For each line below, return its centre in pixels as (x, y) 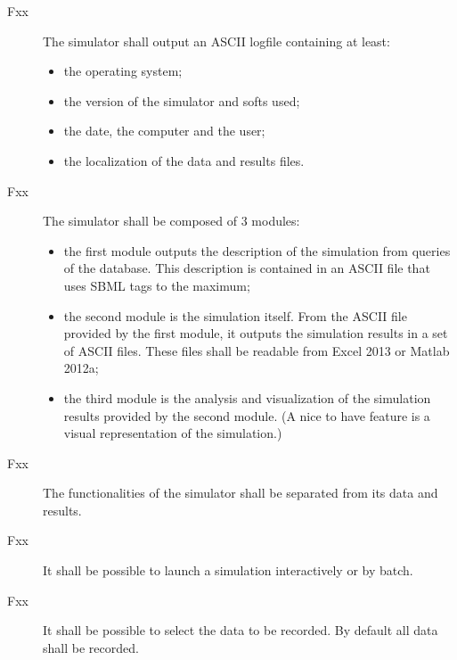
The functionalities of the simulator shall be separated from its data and (241, 493)
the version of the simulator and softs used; (182, 100)
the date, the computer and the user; (164, 131)
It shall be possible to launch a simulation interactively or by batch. (228, 570)
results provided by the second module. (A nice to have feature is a (247, 415)
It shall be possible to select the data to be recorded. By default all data (241, 630)
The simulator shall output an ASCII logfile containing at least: (216, 41)
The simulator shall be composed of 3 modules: (171, 221)
